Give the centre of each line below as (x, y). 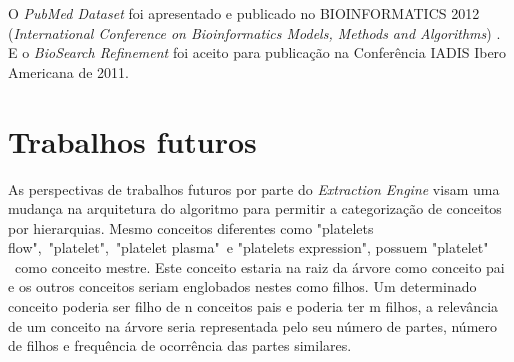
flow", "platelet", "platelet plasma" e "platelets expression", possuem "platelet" (248, 247)
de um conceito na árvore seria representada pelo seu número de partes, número (253, 325)
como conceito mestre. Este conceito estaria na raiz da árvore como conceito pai (259, 266)
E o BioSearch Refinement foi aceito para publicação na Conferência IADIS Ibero (257, 52)
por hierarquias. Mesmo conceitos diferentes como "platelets (191, 227)
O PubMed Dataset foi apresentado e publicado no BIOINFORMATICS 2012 (244, 13)
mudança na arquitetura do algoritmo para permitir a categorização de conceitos (255, 208)
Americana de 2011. (68, 71)
